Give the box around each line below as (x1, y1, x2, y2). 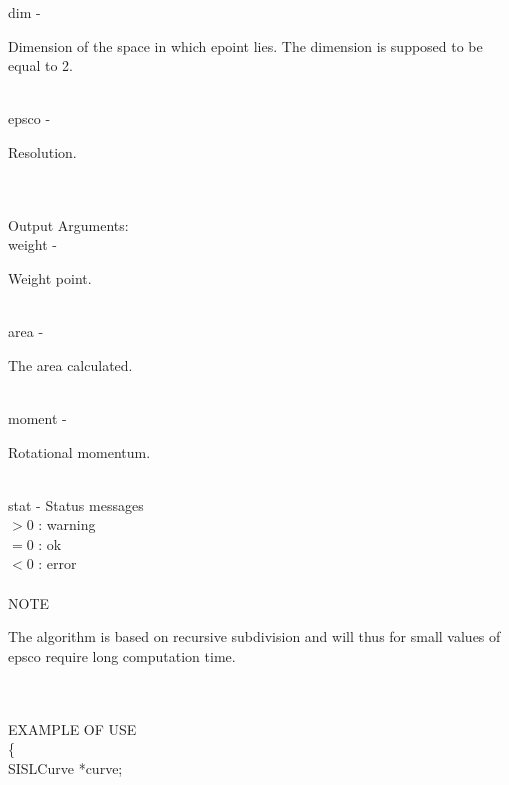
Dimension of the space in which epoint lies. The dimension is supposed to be (8, 35, 483, 56)
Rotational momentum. (8, 441, 151, 462)
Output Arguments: (8, 214, 129, 235)
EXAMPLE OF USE (8, 718, 137, 739)
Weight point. (8, 267, 92, 288)
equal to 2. (8, 55, 73, 76)
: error (38, 553, 77, 574)
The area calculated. (8, 354, 133, 375)
